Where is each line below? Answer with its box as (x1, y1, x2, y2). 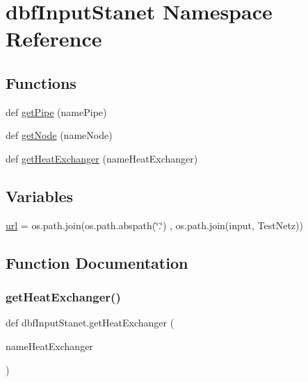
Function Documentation (6, 251, 188, 273)
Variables (6, 185, 74, 206)
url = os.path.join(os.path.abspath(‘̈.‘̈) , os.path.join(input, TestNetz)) (6, 217, 303, 232)
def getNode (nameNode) (6, 128, 113, 142)
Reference (6, 24, 102, 53)
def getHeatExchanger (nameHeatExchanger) (6, 151, 198, 165)
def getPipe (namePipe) (6, 104, 107, 119)
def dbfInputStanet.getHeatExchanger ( (6, 315, 175, 330)
